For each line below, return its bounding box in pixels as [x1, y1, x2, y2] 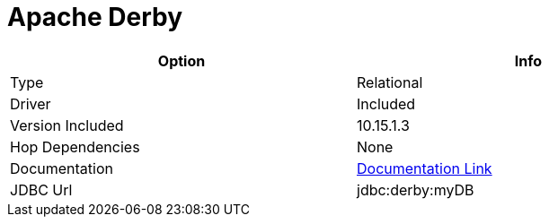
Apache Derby [7, 2, 183, 32]
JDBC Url [10, 180, 73, 199]
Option [157, 51, 206, 70]
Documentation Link [357, 159, 492, 177]
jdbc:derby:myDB [357, 180, 474, 199]
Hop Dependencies [10, 137, 140, 156]
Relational [357, 73, 423, 91]
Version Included [10, 116, 124, 134]
